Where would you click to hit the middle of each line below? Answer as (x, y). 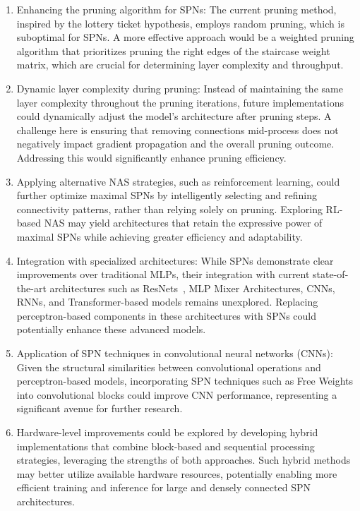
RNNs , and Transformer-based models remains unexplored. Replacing (167, 302)
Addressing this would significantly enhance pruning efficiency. (151, 157)
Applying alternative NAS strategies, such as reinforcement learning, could (178, 181)
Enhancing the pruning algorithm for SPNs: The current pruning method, (176, 9)
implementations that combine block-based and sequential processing (166, 446)
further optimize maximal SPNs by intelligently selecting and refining (167, 195)
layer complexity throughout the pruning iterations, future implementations (180, 102)
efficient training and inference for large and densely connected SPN (163, 487)
